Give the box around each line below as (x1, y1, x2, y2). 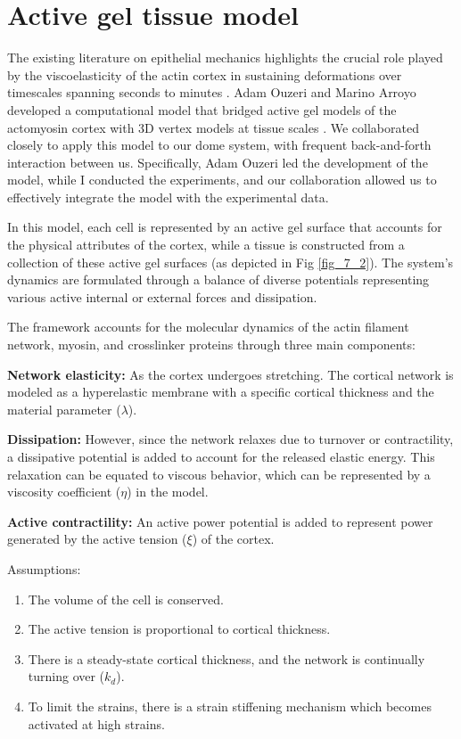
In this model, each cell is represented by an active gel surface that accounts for (7, 218, 442, 236)
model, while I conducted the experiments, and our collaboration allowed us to (7, 170, 437, 189)
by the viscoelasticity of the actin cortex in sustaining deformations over (7, 65, 402, 84)
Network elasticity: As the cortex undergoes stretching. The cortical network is (7, 365, 454, 383)
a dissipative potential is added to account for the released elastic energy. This (7, 448, 435, 465)
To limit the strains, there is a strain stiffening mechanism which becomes (28, 696, 432, 715)
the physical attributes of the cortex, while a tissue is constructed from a (7, 235, 405, 254)
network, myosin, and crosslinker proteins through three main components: (7, 335, 416, 354)
